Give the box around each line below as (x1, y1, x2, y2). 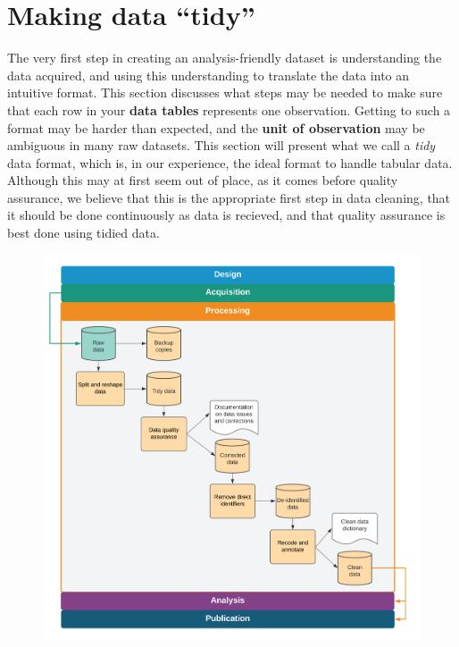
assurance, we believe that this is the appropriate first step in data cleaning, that (7, 188, 451, 206)
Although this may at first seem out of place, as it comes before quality (7, 171, 398, 189)
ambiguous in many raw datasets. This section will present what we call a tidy (7, 136, 436, 155)
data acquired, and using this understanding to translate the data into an (7, 65, 410, 84)
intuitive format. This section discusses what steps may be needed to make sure (7, 83, 443, 102)
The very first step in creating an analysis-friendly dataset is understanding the (7, 48, 442, 67)
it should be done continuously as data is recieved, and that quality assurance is (7, 206, 446, 224)
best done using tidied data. (7, 223, 160, 242)
